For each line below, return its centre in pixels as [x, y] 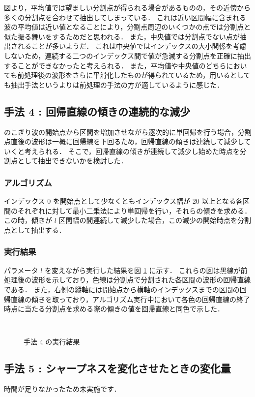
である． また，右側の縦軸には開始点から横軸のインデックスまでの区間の [122, 289]
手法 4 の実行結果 [52, 342]
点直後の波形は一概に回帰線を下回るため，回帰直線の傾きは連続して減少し [124, 141]
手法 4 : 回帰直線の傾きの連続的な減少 [97, 111]
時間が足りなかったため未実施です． [62, 389]
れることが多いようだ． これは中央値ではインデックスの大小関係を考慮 [132, 46]
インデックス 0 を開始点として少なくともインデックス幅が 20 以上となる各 [123, 201]
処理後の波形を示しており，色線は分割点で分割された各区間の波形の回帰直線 [127, 280]
